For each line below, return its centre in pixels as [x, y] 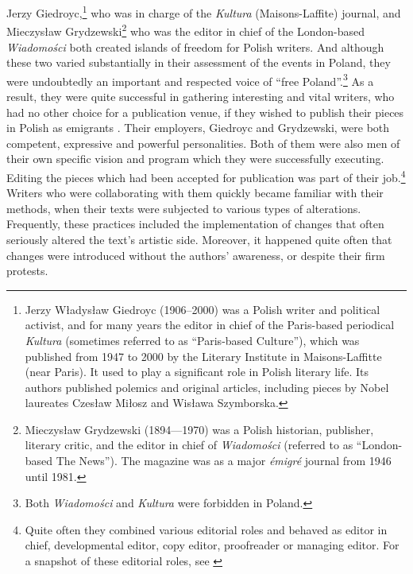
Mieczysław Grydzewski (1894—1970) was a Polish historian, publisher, [199, 429]
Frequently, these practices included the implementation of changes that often [195, 224]
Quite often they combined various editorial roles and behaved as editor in [206, 529]
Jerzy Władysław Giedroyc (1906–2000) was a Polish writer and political [203, 309]
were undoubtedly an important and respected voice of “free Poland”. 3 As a [190, 80]
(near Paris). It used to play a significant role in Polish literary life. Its [197, 372]
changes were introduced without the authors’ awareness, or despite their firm [196, 255]
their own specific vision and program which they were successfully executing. [195, 159]
